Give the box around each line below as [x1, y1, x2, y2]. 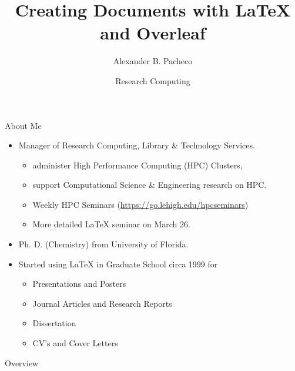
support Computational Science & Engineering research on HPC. [32, 178, 267, 191]
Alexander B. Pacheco [113, 55, 193, 67]
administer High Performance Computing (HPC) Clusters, [32, 158, 243, 171]
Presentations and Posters [32, 277, 126, 290]
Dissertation [32, 317, 76, 329]
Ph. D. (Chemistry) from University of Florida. [18, 238, 189, 250]
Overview [5, 356, 39, 369]
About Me [5, 119, 42, 131]
